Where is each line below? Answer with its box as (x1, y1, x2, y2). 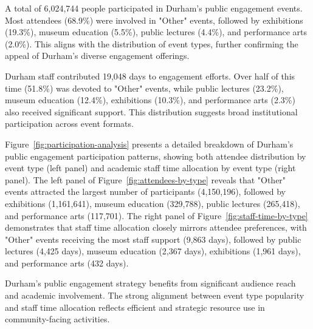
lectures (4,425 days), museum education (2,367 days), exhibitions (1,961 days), (5, 245, 301, 257)
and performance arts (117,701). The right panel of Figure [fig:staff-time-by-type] (5, 209, 308, 222)
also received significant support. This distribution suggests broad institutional (5, 105, 298, 118)
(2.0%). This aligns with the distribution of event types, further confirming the (5, 37, 298, 50)
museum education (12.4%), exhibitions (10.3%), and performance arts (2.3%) (5, 93, 295, 106)
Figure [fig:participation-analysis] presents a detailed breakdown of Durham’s (5, 137, 294, 150)
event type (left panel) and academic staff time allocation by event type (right (5, 161, 296, 174)
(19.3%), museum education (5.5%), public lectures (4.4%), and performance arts (5, 25, 307, 38)
